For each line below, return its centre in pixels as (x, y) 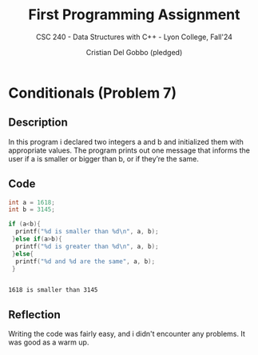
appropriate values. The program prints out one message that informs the (129, 150)
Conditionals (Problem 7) (93, 93)
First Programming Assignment (134, 15)
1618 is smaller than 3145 (53, 290)
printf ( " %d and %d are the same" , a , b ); (85, 261)
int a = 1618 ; (32, 202)
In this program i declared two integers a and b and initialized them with (126, 142)
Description (38, 123)
